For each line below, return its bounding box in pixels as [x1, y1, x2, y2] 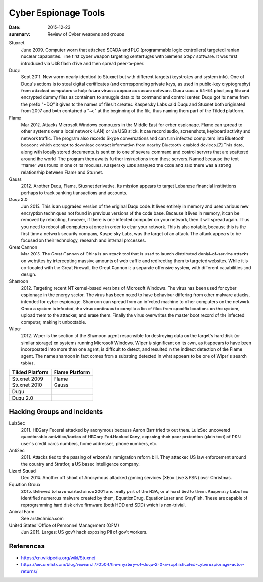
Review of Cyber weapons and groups [47, 31, 124, 36]
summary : [9, 31, 31, 36]
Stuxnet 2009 [12, 375, 43, 382]
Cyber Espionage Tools [9, 7, 105, 18]
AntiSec [9, 448, 25, 454]
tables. [21, 360, 35, 366]
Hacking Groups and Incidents [9, 407, 103, 416]
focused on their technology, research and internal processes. [21, 237, 146, 243]
